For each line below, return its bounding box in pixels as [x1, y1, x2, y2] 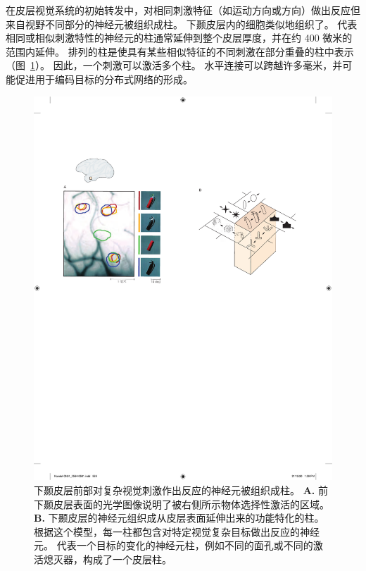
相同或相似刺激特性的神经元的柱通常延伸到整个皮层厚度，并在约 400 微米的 [6, 30, 353, 45]
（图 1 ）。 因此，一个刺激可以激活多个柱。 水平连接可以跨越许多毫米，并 [6, 58, 343, 73]
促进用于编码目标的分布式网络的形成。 [15, 71, 193, 86]
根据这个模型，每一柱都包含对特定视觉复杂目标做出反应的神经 [34, 524, 320, 539]
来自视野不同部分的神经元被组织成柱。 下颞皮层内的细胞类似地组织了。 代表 [6, 16, 358, 31]
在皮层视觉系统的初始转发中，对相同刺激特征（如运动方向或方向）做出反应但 [6, 3, 360, 17]
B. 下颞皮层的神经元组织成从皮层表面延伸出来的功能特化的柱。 [34, 510, 324, 525]
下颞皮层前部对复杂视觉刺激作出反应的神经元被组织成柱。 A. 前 [34, 482, 328, 497]
